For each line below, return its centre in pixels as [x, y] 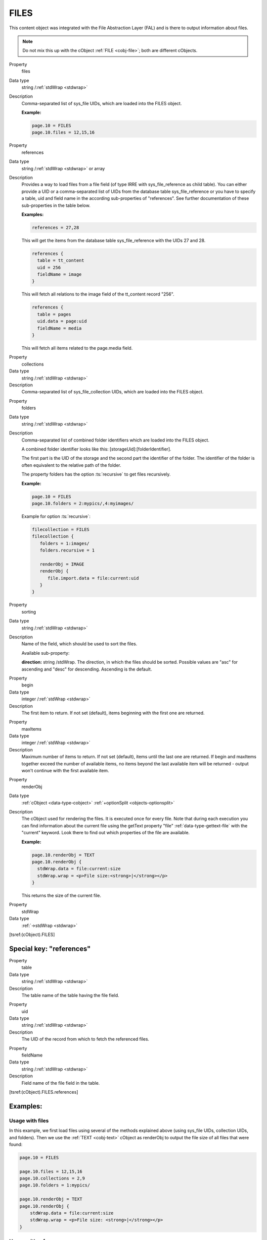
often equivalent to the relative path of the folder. [71, 465]
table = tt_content [61, 261]
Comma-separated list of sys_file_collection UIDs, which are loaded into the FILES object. [112, 392]
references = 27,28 [55, 227]
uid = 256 [49, 267]
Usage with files [29, 1120]
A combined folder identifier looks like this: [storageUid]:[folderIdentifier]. [96, 449]
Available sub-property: [45, 653]
